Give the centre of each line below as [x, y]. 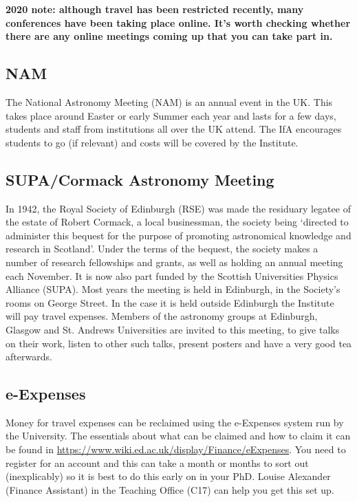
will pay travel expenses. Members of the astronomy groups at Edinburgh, [162, 316]
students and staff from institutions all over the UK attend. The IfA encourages [174, 129]
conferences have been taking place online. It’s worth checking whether [178, 22]
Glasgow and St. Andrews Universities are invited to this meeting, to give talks [173, 329]
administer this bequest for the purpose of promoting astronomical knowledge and [178, 235]
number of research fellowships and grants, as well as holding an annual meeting [174, 262]
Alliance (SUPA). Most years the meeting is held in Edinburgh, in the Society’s [173, 289]
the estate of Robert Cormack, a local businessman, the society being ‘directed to [177, 222]
